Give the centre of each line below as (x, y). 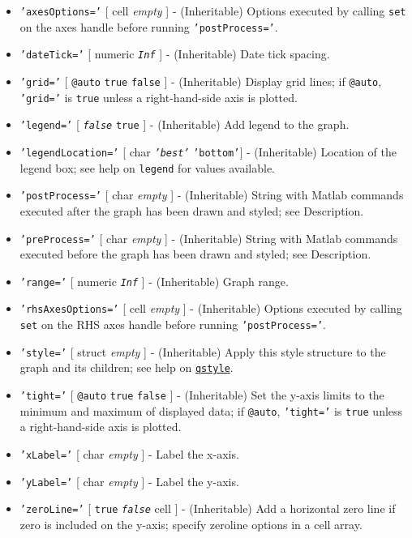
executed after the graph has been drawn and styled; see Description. (192, 210)
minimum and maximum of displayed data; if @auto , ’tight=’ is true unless (211, 410)
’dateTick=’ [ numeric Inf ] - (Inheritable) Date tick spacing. (175, 54)
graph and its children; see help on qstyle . (127, 367)
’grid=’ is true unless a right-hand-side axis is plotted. (159, 97)
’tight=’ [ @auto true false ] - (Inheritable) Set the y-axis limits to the (202, 395)
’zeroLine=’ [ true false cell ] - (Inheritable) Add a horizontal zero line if (208, 508)
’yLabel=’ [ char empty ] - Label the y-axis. (129, 481)
